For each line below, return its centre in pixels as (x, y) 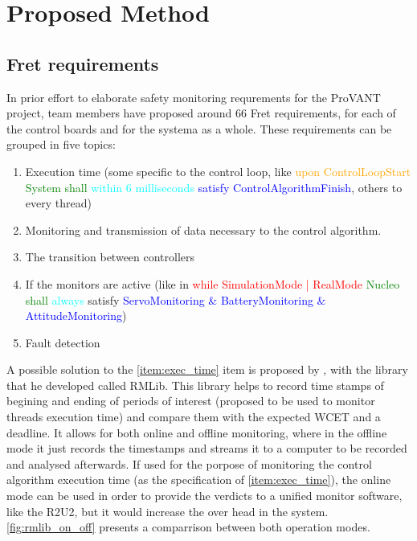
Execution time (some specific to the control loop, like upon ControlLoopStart (218, 171)
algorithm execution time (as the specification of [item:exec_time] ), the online (199, 480)
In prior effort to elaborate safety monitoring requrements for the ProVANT (194, 97)
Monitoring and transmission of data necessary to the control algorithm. (203, 230)
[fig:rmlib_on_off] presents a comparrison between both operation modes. (188, 527)
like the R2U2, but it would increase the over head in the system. (168, 511)
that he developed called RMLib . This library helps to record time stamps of (195, 385)
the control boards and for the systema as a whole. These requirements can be (199, 128)
